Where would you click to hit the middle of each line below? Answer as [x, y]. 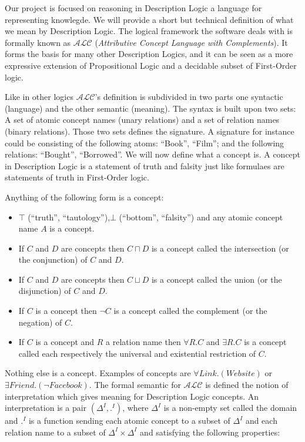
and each [261, 421]
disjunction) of [45, 291]
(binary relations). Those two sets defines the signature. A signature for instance [150, 131]
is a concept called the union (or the [217, 279]
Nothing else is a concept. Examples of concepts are [98, 373]
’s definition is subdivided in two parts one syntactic [189, 97]
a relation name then [143, 342]
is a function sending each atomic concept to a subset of [129, 421]
